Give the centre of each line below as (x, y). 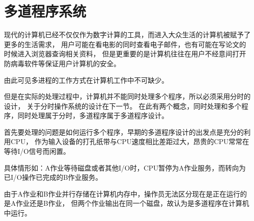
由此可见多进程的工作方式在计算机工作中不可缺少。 (86, 80)
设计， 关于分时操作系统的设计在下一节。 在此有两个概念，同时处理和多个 (123, 106)
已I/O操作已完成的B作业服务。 (53, 177)
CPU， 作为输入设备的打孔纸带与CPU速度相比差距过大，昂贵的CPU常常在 (130, 141)
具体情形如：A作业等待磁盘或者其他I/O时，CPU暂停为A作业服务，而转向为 (125, 167)
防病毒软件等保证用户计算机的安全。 (62, 63)
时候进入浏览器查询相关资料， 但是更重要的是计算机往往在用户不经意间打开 (125, 54)
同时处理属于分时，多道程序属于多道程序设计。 (93, 115)
